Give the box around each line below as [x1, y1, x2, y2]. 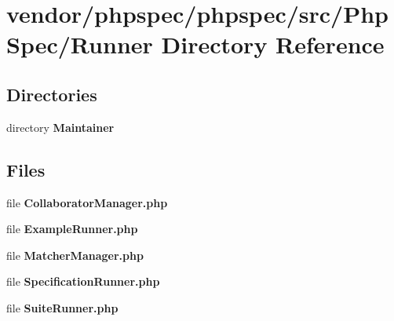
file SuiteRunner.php [6, 299, 119, 316]
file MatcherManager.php [6, 246, 144, 263]
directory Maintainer [6, 119, 115, 135]
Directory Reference [161, 28, 385, 60]
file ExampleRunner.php [6, 221, 138, 237]
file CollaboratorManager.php [6, 194, 168, 210]
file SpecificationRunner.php [6, 273, 160, 290]
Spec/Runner [6, 28, 153, 60]
